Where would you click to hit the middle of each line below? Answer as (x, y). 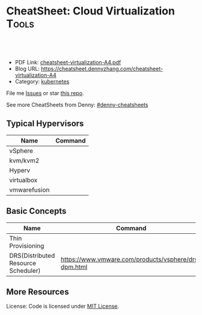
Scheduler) (25, 271)
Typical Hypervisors (45, 124)
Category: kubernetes (42, 81)
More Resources (38, 292)
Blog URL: (27, 69)
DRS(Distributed (32, 255)
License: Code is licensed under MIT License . (63, 306)
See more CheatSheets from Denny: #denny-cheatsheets (77, 105)
